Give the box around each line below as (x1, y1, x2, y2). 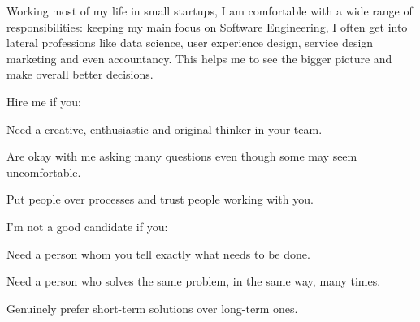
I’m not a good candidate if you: (6, 217, 168, 234)
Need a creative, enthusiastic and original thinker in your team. (6, 120, 323, 137)
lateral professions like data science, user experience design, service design (6, 34, 374, 51)
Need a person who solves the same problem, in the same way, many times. (6, 273, 381, 290)
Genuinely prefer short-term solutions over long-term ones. (6, 299, 298, 316)
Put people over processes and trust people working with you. (6, 191, 314, 208)
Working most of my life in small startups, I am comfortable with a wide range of (6, 2, 413, 19)
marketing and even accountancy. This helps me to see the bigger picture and (6, 49, 392, 67)
